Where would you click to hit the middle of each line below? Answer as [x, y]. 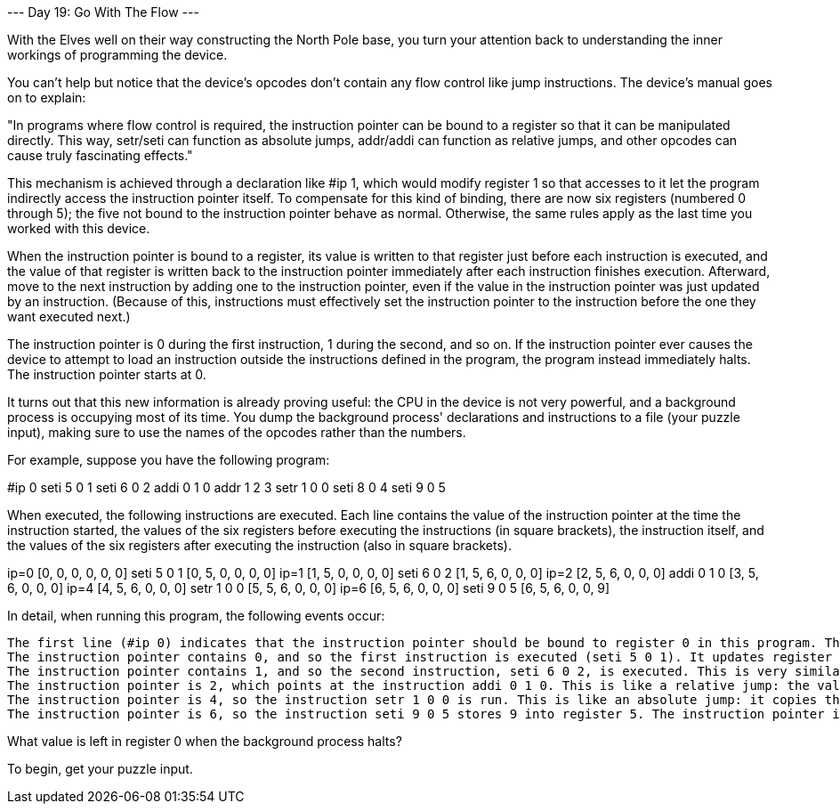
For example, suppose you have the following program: [169, 460]
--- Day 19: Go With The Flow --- [103, 12]
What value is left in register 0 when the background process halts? [205, 741]
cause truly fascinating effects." [100, 155]
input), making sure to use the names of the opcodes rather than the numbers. [237, 432]
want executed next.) [69, 316]
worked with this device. [79, 228]
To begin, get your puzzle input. [100, 769]
